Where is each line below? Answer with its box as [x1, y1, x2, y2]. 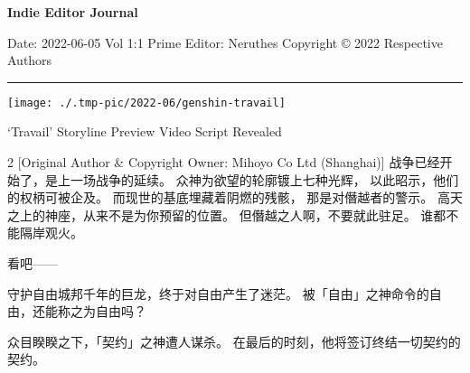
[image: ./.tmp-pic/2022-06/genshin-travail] [7, 96, 286, 109]
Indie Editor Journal [7, 3, 138, 21]
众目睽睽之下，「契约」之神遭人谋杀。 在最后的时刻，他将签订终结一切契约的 [7, 331, 461, 350]
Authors [7, 51, 52, 70]
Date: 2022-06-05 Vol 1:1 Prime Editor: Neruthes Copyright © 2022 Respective [7, 33, 443, 51]
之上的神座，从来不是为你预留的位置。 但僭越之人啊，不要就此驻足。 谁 [7, 205, 434, 224]
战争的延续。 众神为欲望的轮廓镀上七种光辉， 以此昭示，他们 [95, 170, 459, 189]
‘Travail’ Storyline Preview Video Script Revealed [7, 122, 282, 141]
